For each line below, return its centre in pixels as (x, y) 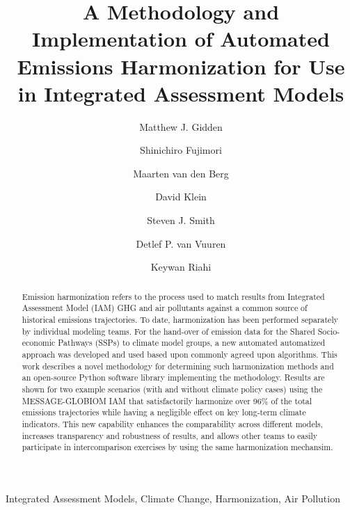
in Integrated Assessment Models (181, 93)
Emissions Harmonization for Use (181, 66)
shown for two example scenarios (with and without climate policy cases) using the (172, 389)
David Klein (181, 197)
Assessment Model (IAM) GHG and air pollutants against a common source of (165, 308)
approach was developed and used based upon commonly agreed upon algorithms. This (180, 354)
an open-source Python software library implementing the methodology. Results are (173, 377)
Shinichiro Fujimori (181, 150)
